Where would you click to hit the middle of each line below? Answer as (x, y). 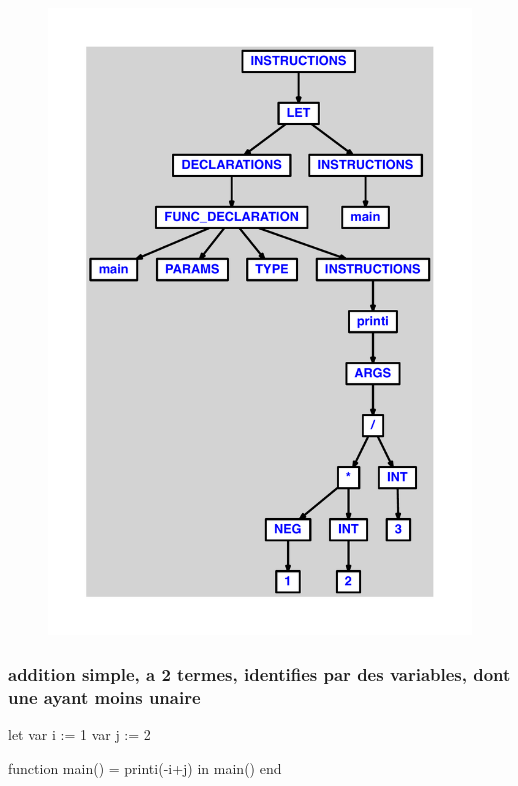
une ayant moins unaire (104, 696)
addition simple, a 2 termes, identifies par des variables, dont (259, 673)
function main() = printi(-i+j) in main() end (145, 767)
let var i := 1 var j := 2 (79, 734)
